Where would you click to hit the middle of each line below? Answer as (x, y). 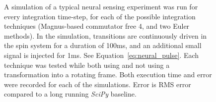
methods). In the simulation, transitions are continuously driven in (106, 35)
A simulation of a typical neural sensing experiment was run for (101, 6)
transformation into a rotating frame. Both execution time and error (108, 75)
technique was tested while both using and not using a (87, 65)
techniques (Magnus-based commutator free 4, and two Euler (97, 26)
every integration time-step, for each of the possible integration (100, 16)
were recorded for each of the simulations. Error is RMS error (98, 84)
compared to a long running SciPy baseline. (70, 94)
